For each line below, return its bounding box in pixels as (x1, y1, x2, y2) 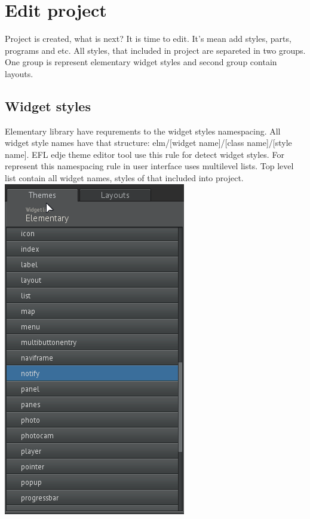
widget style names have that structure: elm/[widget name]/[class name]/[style (5, 136, 292, 149)
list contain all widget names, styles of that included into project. (5, 172, 244, 184)
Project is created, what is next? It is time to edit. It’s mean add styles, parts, (5, 32, 291, 45)
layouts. (5, 67, 33, 80)
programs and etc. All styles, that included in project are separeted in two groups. (5, 44, 306, 56)
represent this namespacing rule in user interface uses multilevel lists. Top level (5, 160, 294, 172)
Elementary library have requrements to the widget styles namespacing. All (5, 124, 281, 137)
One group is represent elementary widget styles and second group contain (5, 56, 277, 68)
